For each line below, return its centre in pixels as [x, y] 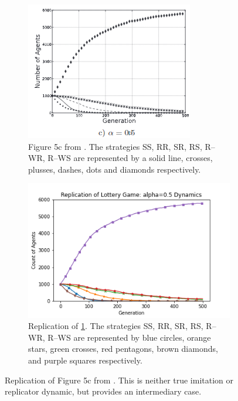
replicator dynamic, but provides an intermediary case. [103, 391]
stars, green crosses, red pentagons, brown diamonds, [123, 349]
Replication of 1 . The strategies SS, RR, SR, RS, [116, 326]
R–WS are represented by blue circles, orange [129, 337]
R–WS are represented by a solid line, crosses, [130, 158]
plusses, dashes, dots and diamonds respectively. [115, 169]
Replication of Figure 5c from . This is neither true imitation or [119, 380]
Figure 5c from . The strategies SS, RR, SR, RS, [115, 146]
